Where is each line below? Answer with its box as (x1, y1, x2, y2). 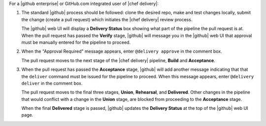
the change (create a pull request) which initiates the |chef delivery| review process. (21, 16, 193, 22)
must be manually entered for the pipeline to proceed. (21, 39, 131, 45)
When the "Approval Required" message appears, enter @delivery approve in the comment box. (21, 48, 223, 54)
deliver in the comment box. (21, 80, 83, 86)
